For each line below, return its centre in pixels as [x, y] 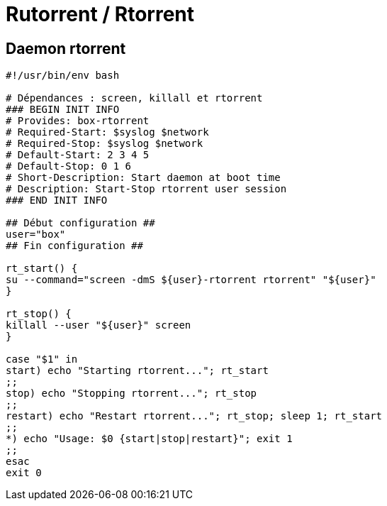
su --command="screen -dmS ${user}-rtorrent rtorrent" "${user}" [191, 280]
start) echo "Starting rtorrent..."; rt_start [137, 371]
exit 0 [24, 473]
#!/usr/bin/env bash [63, 76]
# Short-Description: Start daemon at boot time [143, 178]
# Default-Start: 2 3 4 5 [78, 155]
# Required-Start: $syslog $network [107, 132]
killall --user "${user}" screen [99, 325]
